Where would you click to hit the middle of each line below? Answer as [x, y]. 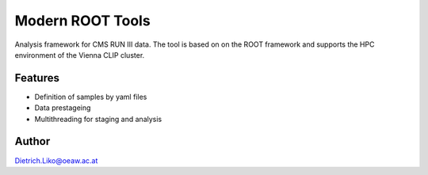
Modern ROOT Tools [82, 21]
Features [37, 78]
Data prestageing [63, 108]
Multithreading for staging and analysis [98, 119]
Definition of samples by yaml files [91, 97]
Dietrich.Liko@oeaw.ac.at [56, 160]
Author [32, 141]
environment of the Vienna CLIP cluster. [80, 55]
